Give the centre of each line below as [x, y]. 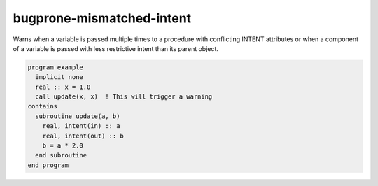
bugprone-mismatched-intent [102, 18]
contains [43, 106]
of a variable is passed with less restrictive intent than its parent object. [115, 48]
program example [56, 67]
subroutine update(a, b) [78, 116]
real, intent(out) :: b [83, 136]
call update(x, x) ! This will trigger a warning [124, 97]
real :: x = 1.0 [63, 87]
